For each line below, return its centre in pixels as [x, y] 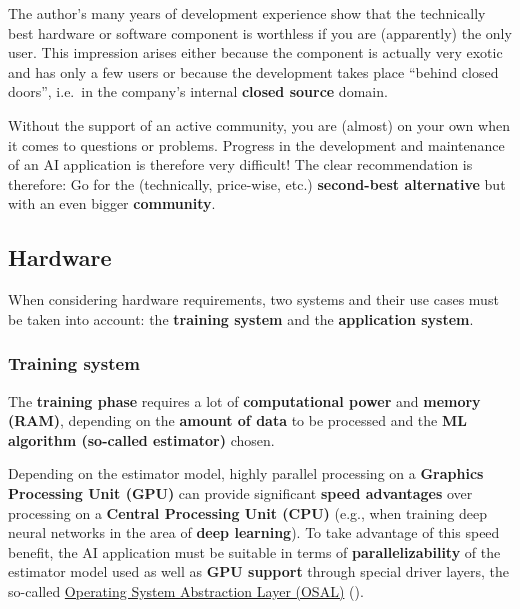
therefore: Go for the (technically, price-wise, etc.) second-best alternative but [257, 183]
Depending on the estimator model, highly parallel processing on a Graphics [246, 473]
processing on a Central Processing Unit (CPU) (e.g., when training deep [247, 512]
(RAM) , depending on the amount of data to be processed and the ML [237, 420]
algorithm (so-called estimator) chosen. [141, 439]
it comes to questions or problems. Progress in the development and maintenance [256, 144]
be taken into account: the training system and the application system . [241, 318]
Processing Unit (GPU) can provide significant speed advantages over [240, 492]
